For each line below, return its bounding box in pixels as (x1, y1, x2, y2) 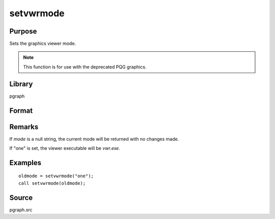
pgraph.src (9, 206, 33, 213)
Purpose (9, 27, 37, 36)
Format (9, 106, 33, 115)
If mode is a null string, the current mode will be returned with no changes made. (9, 136, 179, 142)
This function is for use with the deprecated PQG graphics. (23, 64, 147, 70)
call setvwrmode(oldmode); (18, 180, 86, 186)
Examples (9, 158, 42, 167)
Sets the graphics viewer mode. (9, 41, 76, 47)
